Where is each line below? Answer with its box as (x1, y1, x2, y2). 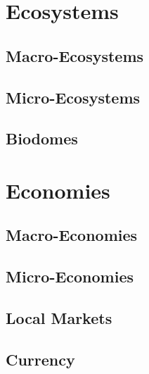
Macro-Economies (6, 224, 138, 246)
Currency (6, 348, 75, 370)
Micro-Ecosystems (6, 86, 141, 108)
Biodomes (6, 127, 78, 149)
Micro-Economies (6, 266, 134, 287)
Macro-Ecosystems (6, 44, 144, 66)
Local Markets (6, 307, 112, 329)
